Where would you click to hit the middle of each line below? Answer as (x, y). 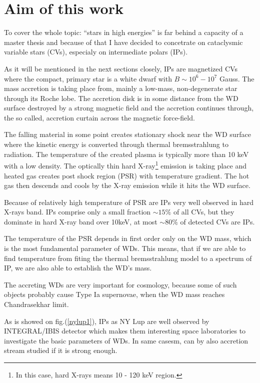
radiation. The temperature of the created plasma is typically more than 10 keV (126, 154)
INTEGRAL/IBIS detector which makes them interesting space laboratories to (125, 331)
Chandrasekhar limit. (36, 304)
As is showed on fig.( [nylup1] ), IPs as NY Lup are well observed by (107, 321)
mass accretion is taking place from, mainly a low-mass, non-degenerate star (121, 88)
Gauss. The (237, 78)
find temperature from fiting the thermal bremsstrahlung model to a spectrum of (128, 258)
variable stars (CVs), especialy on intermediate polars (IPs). (96, 52)
